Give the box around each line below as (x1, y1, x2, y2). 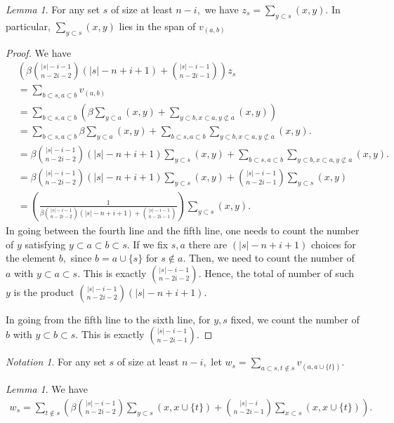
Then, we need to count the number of (188, 250, 355, 265)
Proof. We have (6, 45, 72, 60)
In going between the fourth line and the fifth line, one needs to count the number (6, 223, 360, 237)
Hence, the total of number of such (204, 265, 355, 280)
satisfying (25, 236, 66, 251)
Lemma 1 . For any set (6, 2, 100, 16)
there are (188, 236, 228, 251)
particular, (6, 18, 51, 33)
